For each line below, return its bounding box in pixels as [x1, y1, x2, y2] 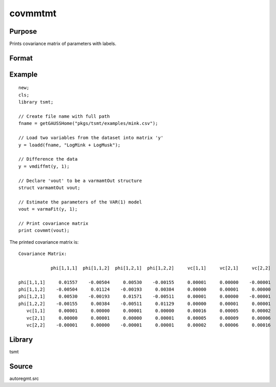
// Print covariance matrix [18, 220, 89, 226]
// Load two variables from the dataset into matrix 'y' [18, 135, 164, 141]
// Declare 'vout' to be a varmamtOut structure [18, 177, 142, 184]
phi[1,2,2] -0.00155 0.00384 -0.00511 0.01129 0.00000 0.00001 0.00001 [18, 301, 271, 306]
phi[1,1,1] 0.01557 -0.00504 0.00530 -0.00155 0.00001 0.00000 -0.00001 [18, 279, 271, 285]
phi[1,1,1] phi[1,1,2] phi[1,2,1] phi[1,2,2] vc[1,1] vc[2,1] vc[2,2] [50, 265, 271, 271]
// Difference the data [18, 156, 78, 162]
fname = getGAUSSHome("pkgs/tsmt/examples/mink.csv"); [18, 120, 158, 126]
